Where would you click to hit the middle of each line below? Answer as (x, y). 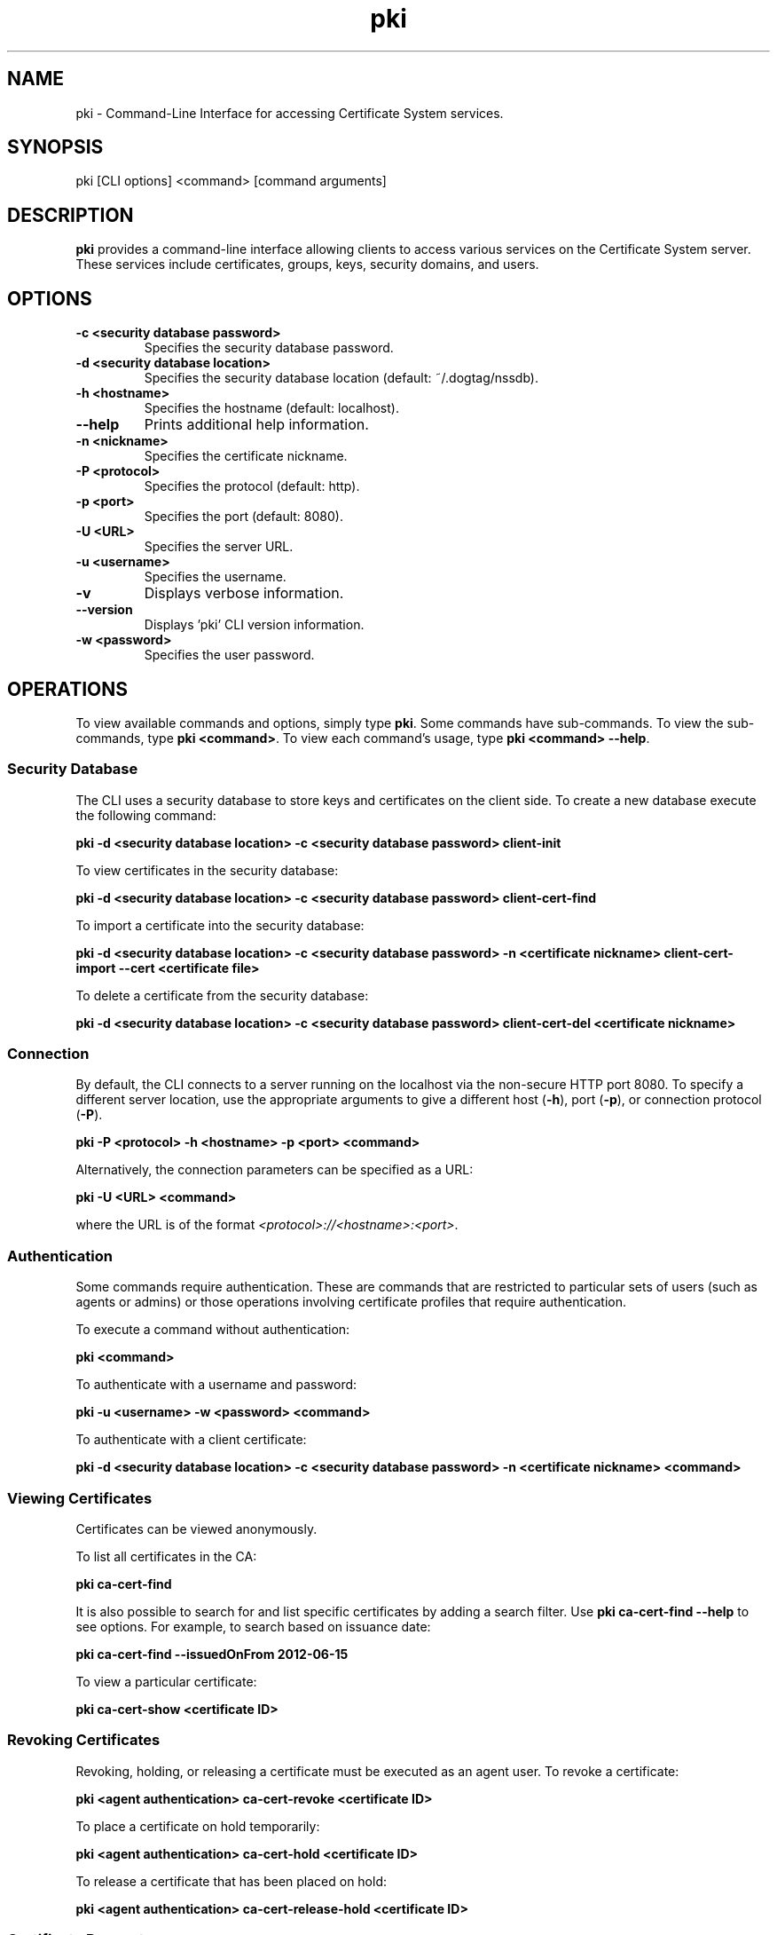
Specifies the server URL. (219, 547)
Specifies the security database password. (269, 348)
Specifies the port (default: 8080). (243, 517)
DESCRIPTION (71, 215)
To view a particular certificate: (166, 1681)
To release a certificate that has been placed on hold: (232, 1881)
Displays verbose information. (244, 593)
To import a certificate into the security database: (220, 925)
